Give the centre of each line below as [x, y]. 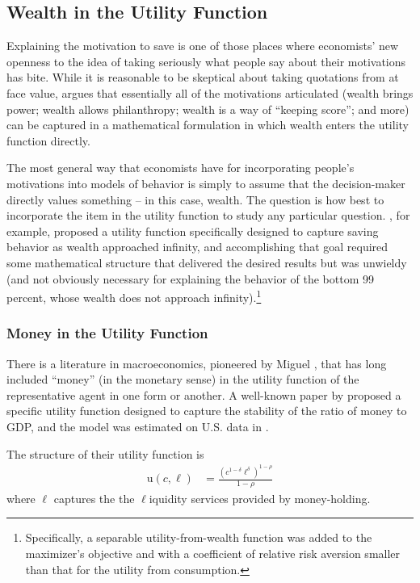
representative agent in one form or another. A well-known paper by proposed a [204, 394]
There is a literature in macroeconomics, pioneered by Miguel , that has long [197, 363]
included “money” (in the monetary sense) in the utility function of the [183, 379]
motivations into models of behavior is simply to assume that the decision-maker [206, 183]
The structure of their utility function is [105, 453]
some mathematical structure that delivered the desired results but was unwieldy [207, 262]
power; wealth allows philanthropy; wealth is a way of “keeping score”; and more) [208, 109]
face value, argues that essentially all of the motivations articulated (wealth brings [210, 92]
